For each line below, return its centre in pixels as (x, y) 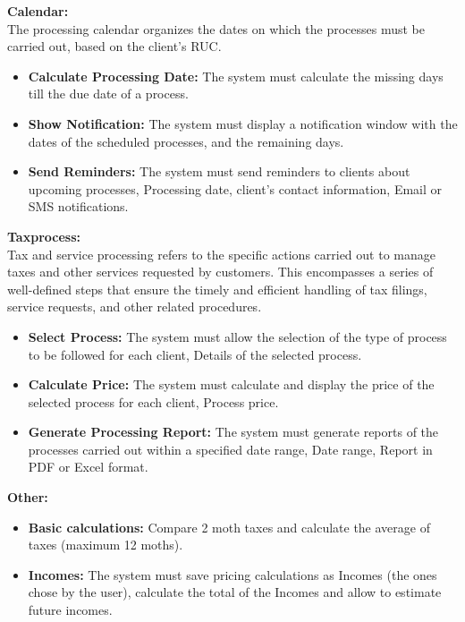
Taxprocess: (44, 236)
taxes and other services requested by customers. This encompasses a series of (220, 272)
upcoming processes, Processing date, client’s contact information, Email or (235, 188)
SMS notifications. (78, 206)
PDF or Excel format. (88, 467)
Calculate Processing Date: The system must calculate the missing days (236, 76)
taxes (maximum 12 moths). (106, 545)
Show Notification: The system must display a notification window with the (243, 123)
